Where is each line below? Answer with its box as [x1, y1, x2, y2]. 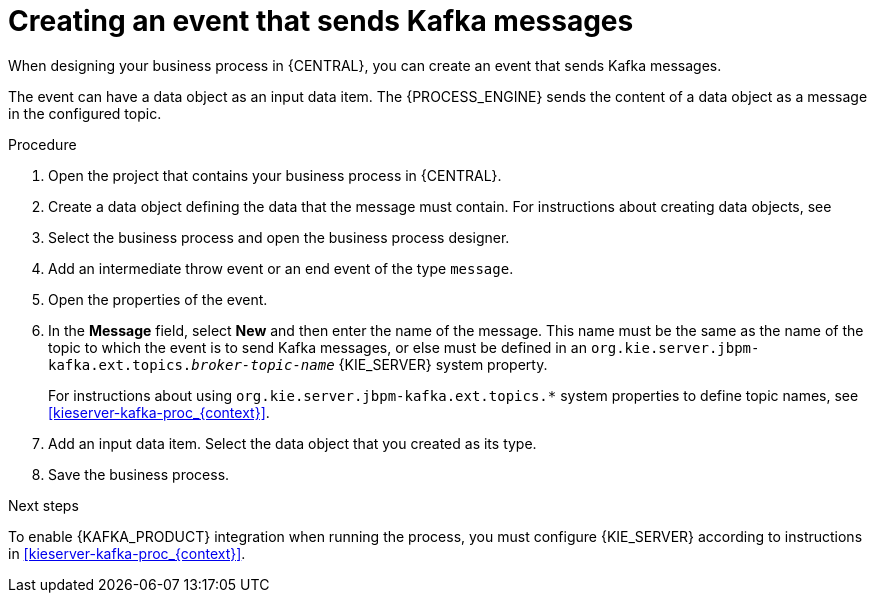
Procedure [8, 135, 77, 153]
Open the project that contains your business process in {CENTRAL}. [48, 166, 502, 184]
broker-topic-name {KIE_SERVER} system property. [191, 355, 548, 373]
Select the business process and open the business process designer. [48, 228, 510, 246]
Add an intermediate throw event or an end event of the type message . [48, 259, 514, 277]
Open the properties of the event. [48, 290, 268, 308]
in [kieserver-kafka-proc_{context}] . [8, 544, 246, 562]
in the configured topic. [8, 104, 162, 122]
